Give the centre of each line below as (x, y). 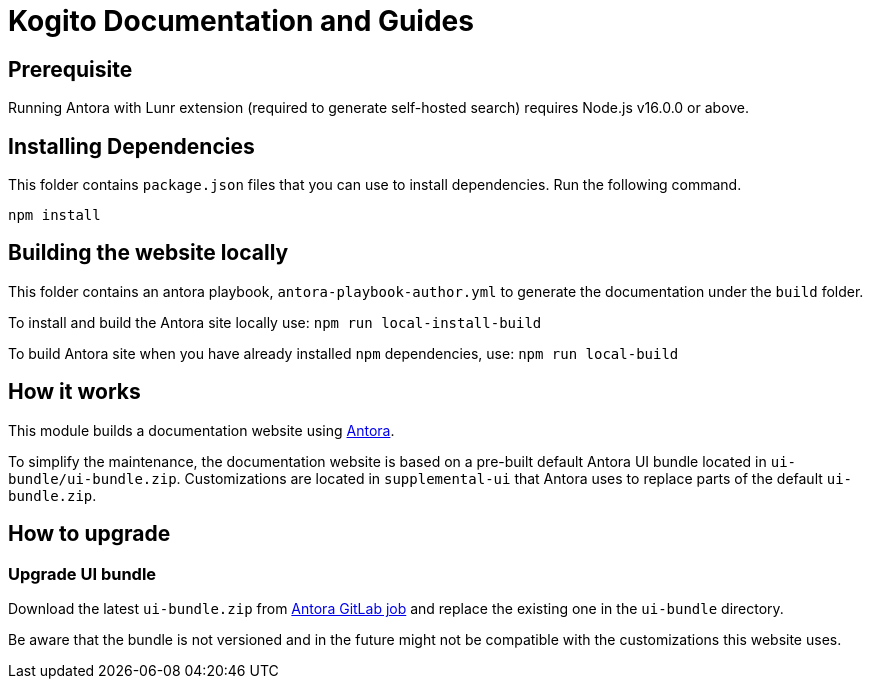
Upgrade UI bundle (82, 573)
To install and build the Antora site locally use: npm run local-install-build (275, 322)
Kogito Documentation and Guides (241, 21)
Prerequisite (70, 69)
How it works (74, 392)
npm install (54, 215)
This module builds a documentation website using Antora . (201, 430)
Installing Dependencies (131, 146)
